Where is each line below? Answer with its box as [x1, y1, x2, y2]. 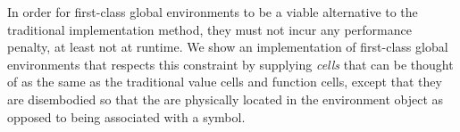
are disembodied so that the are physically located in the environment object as [7, 89, 444, 108]
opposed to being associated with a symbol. [7, 107, 246, 126]
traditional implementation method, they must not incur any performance [7, 20, 412, 38]
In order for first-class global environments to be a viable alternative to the [7, 3, 418, 21]
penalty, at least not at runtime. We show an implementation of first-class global [7, 37, 448, 56]
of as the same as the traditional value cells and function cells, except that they [7, 72, 442, 91]
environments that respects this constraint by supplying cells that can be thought [7, 54, 454, 73]
